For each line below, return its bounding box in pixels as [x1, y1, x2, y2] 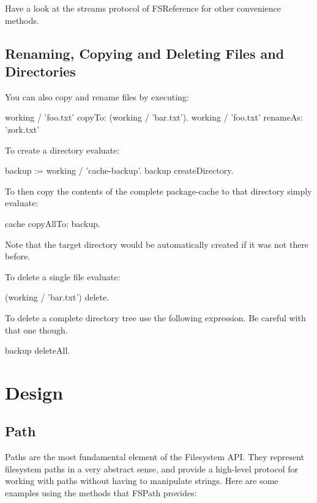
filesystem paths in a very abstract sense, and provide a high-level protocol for [5, 462, 298, 475]
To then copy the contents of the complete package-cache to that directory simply [5, 184, 312, 197]
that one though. [5, 323, 68, 336]
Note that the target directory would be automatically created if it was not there [5, 237, 309, 250]
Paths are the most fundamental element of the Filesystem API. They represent [5, 450, 305, 463]
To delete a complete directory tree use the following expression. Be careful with [5, 311, 306, 324]
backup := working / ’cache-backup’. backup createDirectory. [5, 164, 234, 177]
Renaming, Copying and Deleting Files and [5, 43, 285, 62]
